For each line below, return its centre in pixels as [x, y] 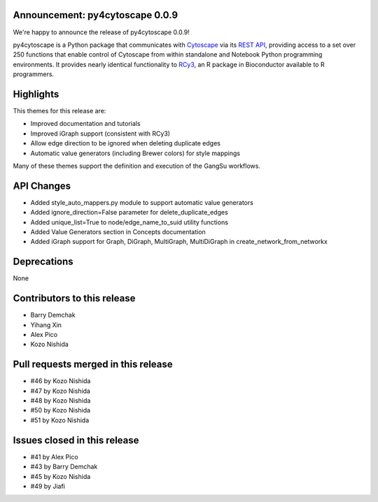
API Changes [42, 186]
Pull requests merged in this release [93, 365]
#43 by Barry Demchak [64, 467]
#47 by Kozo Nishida [61, 391]
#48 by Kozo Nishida [61, 401]
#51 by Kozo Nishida [60, 420]
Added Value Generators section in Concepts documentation [118, 232]
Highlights [36, 94]
